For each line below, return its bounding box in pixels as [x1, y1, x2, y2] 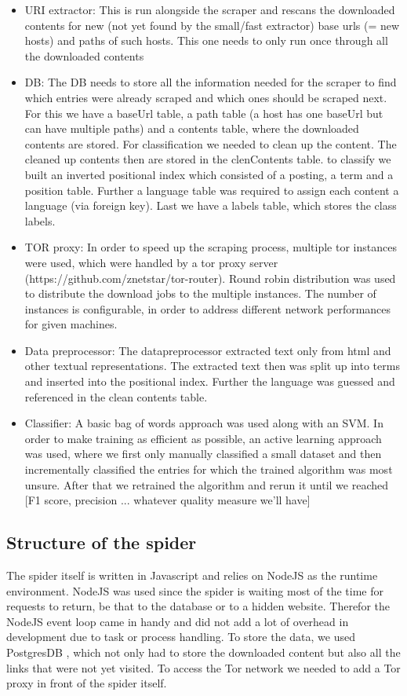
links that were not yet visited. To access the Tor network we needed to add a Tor [6, 659, 401, 676]
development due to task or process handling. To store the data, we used [6, 628, 355, 645]
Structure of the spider [6, 530, 197, 555]
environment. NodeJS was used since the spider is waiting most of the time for [6, 582, 384, 599]
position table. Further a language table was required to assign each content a [24, 181, 399, 198]
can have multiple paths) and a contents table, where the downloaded [24, 120, 359, 137]
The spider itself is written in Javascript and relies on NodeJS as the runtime [6, 567, 378, 584]
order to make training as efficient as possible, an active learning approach [24, 430, 382, 446]
